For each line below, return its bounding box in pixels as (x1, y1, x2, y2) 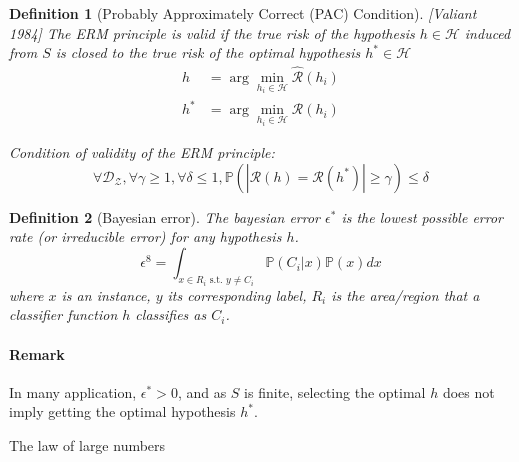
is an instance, (61, 284, 151, 305)
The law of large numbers (9, 435, 166, 456)
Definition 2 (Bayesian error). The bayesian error (9, 206, 321, 227)
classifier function (9, 304, 118, 325)
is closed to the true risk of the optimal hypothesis (55, 42, 361, 63)
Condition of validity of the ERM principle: (9, 142, 275, 163)
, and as (177, 381, 227, 402)
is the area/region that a (331, 284, 480, 305)
